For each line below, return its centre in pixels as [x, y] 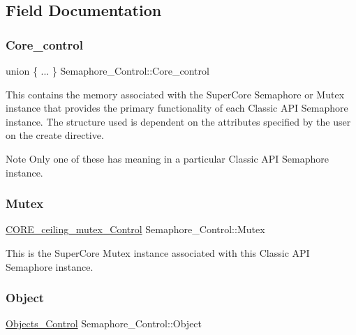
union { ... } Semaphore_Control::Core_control [107, 70]
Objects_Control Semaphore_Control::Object [104, 323]
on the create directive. [55, 135]
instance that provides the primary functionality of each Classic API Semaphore [177, 108]
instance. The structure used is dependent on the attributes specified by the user [178, 121]
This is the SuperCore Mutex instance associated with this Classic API [158, 252]
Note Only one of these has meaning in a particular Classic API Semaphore [168, 158]
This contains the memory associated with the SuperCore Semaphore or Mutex [175, 94]
